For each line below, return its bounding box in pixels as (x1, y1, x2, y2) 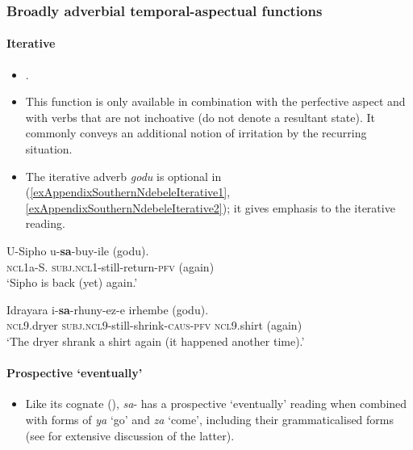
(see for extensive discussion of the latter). (25, 427, 235, 444)
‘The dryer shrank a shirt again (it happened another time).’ (6, 332, 305, 349)
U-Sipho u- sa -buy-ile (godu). (6, 242, 149, 259)
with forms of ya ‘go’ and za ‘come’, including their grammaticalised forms (25, 410, 394, 427)
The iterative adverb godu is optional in (25, 167, 222, 184)
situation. (25, 141, 73, 158)
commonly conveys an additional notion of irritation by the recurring (25, 124, 367, 141)
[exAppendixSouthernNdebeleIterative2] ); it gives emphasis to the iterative (25, 199, 395, 216)
